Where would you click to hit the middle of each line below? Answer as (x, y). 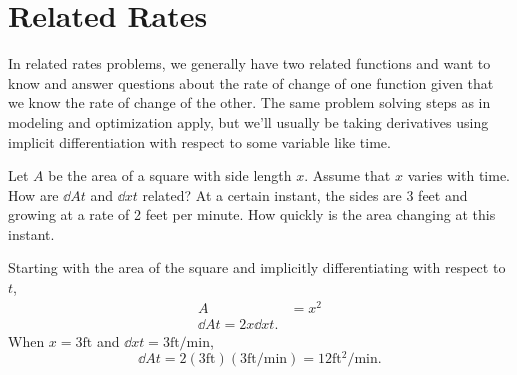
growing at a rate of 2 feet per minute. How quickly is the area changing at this (252, 214)
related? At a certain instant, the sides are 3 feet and (305, 194)
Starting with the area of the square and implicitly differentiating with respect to (257, 267)
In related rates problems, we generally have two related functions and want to (249, 63)
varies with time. (459, 175)
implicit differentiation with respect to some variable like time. (199, 141)
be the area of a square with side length (170, 175)
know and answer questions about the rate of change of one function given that (251, 82)
